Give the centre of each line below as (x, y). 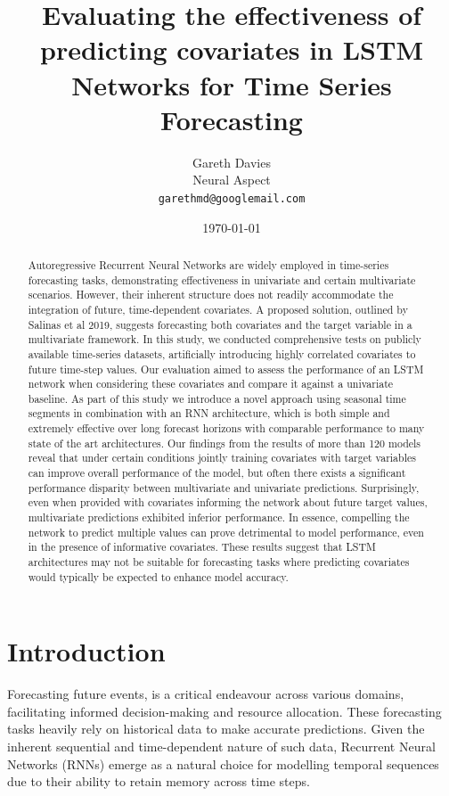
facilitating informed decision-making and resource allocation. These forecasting (224, 711)
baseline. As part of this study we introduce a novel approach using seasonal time (217, 398)
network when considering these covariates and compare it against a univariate (211, 384)
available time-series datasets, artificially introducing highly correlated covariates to (222, 353)
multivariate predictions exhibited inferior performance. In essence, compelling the (219, 517)
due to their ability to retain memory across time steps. (159, 781)
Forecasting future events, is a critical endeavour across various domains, (206, 694)
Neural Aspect (232, 180)
